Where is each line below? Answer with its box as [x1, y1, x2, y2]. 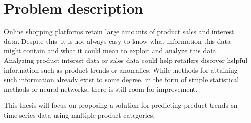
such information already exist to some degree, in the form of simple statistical [4, 74, 239, 84]
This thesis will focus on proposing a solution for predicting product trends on [4, 100, 238, 110]
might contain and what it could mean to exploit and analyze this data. [4, 45, 218, 56]
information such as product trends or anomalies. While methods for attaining [4, 64, 238, 75]
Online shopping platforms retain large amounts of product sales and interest [4, 26, 234, 37]
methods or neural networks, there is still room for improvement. [4, 83, 198, 94]
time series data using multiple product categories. [4, 109, 155, 120]
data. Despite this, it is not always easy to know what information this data [4, 36, 231, 46]
